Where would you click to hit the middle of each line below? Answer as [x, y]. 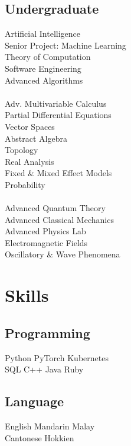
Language [35, 401]
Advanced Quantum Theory [55, 208]
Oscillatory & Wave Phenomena [63, 254]
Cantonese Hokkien [40, 437]
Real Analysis [30, 161]
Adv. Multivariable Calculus [56, 103]
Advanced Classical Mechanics [59, 219]
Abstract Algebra [36, 138]
